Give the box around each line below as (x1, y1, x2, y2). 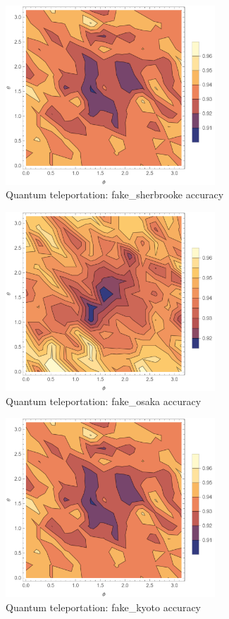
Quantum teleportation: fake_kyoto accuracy (6, 599, 201, 614)
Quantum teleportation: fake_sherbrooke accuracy (6, 187, 224, 202)
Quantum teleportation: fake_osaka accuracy (6, 393, 202, 408)
